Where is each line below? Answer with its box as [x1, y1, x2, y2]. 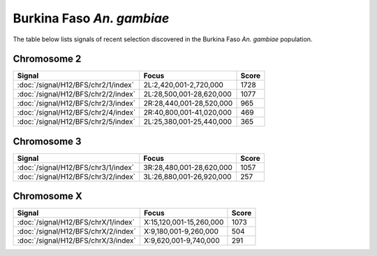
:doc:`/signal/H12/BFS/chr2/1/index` [17, 80, 134, 90]
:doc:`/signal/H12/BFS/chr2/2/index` [17, 90, 136, 99]
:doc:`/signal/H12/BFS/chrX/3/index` [17, 236, 136, 246]
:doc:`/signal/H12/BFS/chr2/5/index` [17, 117, 135, 127]
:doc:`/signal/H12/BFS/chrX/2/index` [17, 227, 136, 236]
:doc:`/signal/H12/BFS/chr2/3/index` [17, 99, 136, 108]
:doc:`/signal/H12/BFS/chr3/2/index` [17, 171, 136, 181]
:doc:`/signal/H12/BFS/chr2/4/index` [17, 108, 136, 118]
